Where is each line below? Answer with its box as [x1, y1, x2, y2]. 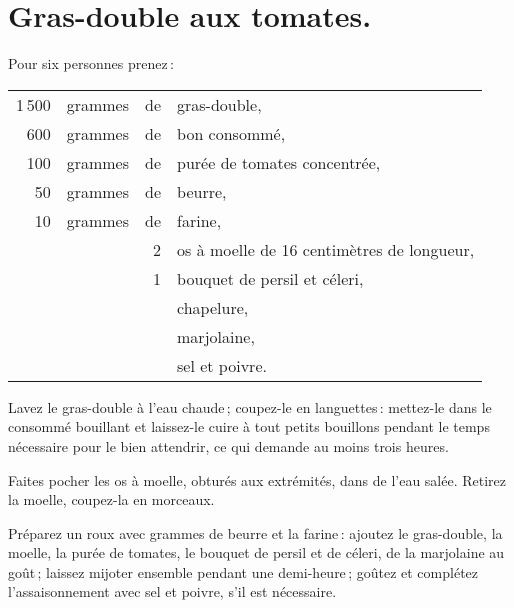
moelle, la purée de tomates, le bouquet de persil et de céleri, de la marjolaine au [8, 542, 505, 563]
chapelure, [177, 295, 249, 319]
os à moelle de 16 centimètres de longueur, [177, 237, 475, 261]
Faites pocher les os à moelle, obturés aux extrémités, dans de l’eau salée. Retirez [8, 469, 507, 490]
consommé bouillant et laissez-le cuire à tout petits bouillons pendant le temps [8, 416, 490, 437]
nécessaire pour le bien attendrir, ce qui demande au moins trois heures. [8, 435, 449, 456]
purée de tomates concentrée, [177, 150, 381, 174]
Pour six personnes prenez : [8, 53, 174, 74]
